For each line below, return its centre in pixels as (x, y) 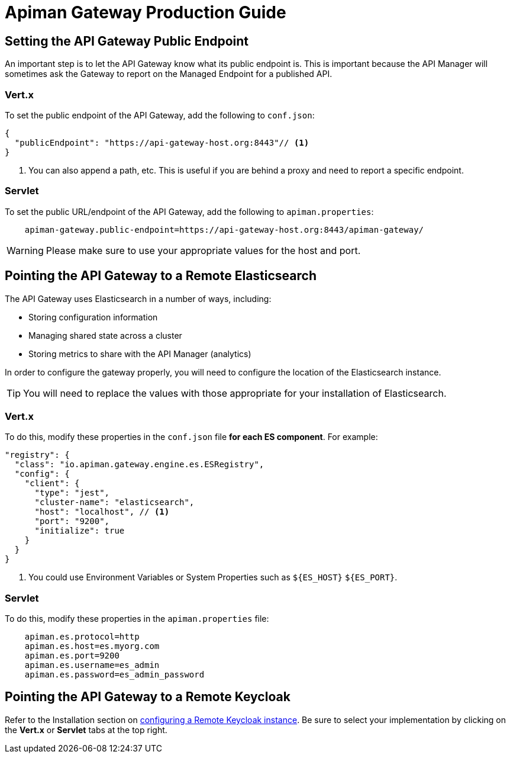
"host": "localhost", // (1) (102, 512)
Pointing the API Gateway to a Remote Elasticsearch (161, 276)
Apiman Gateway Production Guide (146, 12)
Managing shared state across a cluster (105, 335)
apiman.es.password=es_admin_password (114, 675)
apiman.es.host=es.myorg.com (92, 646)
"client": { (52, 484)
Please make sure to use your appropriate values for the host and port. (203, 250)
